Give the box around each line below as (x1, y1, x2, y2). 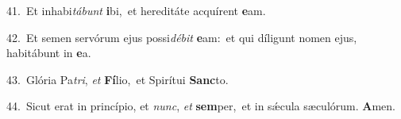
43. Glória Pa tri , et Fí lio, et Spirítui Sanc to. (6, 71, 229, 87)
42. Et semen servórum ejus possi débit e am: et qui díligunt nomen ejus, (6, 29, 357, 45)
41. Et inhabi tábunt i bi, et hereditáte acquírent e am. (6, 2, 266, 18)
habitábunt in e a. (6, 44, 91, 61)
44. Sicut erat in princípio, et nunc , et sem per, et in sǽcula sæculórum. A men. (6, 98, 395, 114)
